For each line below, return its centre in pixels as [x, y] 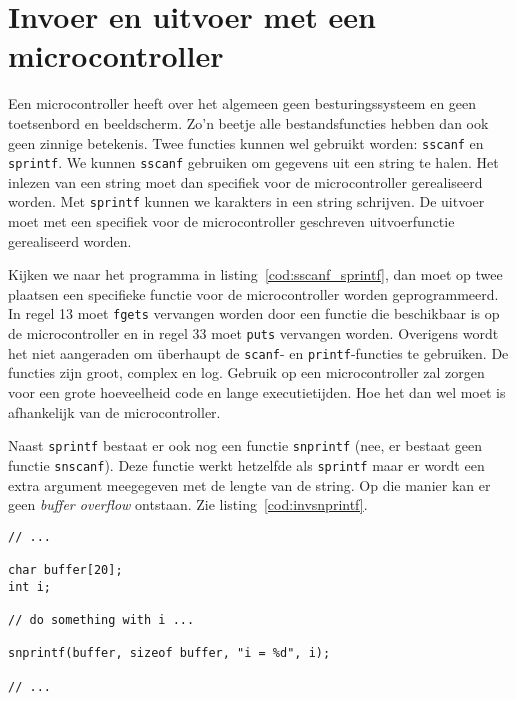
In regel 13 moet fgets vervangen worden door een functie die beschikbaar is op [254, 313]
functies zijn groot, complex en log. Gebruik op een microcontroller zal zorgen [246, 372]
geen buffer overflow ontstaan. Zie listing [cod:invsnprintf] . [188, 504]
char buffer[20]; [65, 570]
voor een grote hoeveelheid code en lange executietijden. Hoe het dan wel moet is [257, 392]
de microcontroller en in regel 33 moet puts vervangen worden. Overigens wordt [253, 333]
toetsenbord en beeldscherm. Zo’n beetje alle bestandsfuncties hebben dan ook [248, 122]
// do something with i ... [101, 619]
